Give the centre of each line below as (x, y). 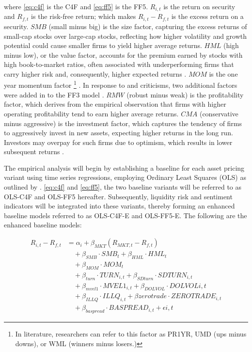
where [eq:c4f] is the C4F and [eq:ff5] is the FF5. (76, 6)
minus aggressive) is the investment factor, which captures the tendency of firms (123, 123)
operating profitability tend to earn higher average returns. (91, 113)
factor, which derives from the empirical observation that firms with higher (115, 104)
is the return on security (199, 6)
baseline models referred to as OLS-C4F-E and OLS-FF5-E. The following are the (126, 215)
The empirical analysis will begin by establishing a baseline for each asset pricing (124, 168)
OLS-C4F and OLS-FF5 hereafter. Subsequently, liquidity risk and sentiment (118, 196)
